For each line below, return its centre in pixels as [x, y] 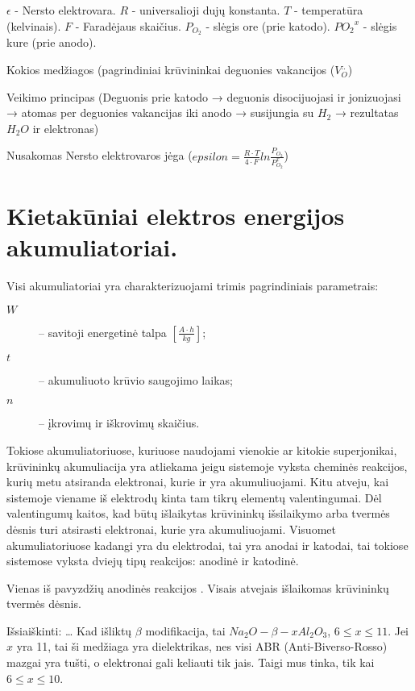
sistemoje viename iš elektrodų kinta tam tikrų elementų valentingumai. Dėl [194, 497]
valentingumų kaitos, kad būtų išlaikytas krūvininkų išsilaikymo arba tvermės [198, 513]
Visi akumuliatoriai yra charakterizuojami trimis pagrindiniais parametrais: [193, 286]
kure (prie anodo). [52, 42]
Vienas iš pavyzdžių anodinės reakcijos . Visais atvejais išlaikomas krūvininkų [198, 587]
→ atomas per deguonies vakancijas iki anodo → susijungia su [160, 112]
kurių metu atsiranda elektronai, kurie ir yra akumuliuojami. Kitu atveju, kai [198, 482]
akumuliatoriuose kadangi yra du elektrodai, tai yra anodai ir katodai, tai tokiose [207, 545]
